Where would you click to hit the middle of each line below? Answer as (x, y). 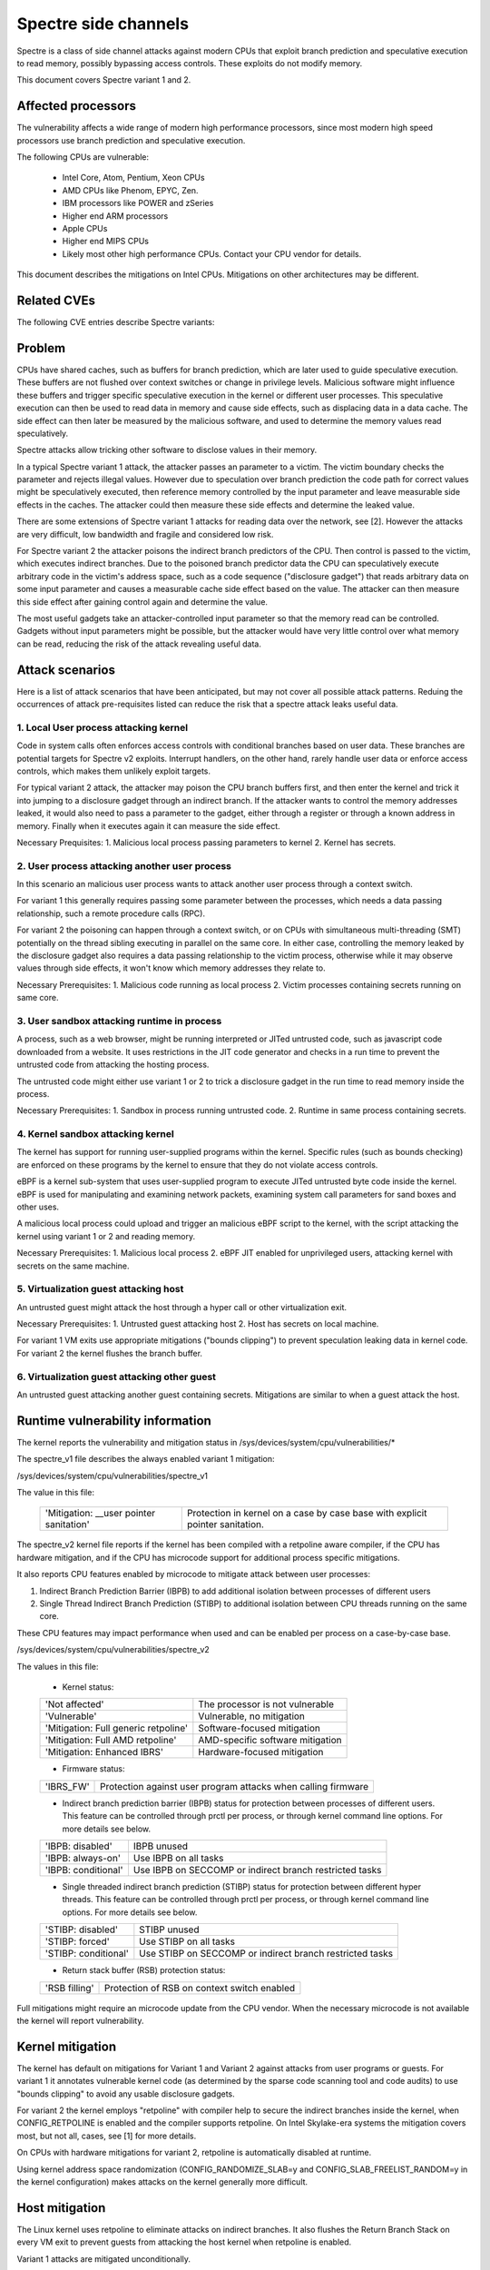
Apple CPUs (85, 228)
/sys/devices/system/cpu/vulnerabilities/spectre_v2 (113, 1650)
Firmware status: (94, 1769)
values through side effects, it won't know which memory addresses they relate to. (171, 968)
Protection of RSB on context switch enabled (200, 1988)
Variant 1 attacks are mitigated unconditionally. (103, 2259)
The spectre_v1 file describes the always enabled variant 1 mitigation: (146, 1459)
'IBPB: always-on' (83, 1858)
